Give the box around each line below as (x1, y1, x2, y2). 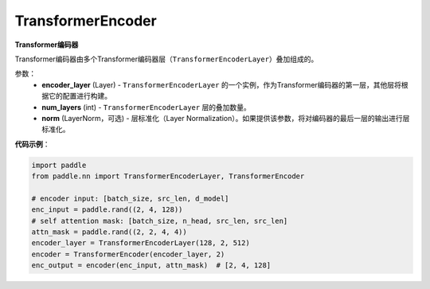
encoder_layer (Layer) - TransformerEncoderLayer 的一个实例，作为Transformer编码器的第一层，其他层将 (41, 80, 402, 89)
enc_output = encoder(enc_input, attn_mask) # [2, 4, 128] (31, 261, 272, 270)
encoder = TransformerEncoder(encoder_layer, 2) (31, 249, 225, 259)
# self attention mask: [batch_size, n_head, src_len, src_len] (31, 216, 288, 225)
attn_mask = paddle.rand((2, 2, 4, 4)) (31, 228, 187, 236)
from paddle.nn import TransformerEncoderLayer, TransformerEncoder (31, 172, 305, 181)
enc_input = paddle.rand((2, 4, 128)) (31, 205, 183, 214)
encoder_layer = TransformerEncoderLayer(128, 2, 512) (31, 239, 250, 248)
